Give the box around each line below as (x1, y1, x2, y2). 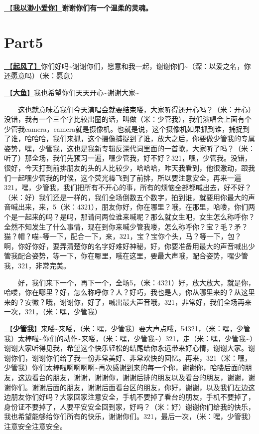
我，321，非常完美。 (4, 260, 70, 270)
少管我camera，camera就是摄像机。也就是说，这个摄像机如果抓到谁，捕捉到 (4, 123, 250, 134)
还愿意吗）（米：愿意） (4, 70, 77, 81)
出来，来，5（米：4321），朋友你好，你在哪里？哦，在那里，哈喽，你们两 (17, 202, 255, 212)
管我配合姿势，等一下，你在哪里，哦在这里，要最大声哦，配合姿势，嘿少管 (4, 250, 248, 261)
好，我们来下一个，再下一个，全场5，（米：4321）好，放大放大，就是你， (18, 277, 255, 287)
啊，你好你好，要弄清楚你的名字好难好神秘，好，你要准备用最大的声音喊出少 (4, 240, 255, 251)
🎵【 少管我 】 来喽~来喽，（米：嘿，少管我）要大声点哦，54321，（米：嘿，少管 (4, 323, 251, 333)
